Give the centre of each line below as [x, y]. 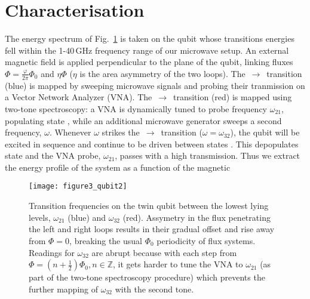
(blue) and [87, 217]
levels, [40, 217]
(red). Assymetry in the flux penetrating [197, 217]
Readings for [52, 252]
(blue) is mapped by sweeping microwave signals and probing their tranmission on [155, 85]
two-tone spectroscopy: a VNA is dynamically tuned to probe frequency [136, 108]
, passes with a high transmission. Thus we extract [208, 155]
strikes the [121, 132]
